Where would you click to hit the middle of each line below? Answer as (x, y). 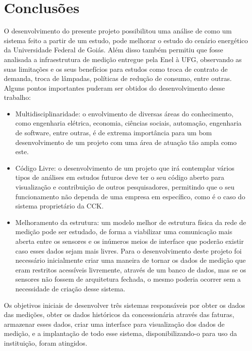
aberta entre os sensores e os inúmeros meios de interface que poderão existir (129, 241)
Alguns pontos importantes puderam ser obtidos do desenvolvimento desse (114, 88)
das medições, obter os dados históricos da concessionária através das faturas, (119, 314)
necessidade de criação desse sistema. (70, 288)
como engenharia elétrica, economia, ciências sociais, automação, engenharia (128, 123)
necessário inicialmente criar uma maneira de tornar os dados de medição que (130, 260)
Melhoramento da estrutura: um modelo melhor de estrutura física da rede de (131, 222)
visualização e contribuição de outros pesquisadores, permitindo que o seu (125, 187)
